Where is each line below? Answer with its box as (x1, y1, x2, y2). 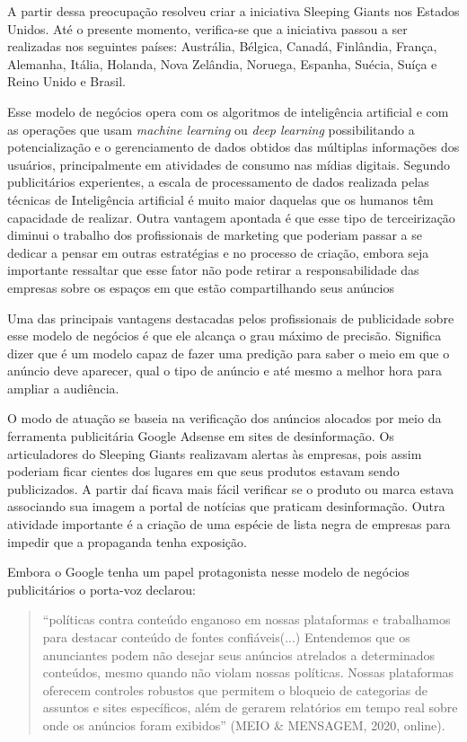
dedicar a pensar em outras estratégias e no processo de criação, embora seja (7, 243, 429, 261)
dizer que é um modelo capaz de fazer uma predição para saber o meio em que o (7, 343, 450, 362)
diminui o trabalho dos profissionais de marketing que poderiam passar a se (7, 225, 422, 244)
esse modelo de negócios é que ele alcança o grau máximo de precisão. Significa (7, 326, 442, 345)
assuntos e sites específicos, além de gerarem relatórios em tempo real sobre (42, 698, 458, 717)
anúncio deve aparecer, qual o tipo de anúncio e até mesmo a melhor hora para (7, 361, 443, 380)
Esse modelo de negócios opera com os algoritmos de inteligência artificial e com (7, 102, 449, 120)
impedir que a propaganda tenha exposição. (7, 532, 247, 551)
